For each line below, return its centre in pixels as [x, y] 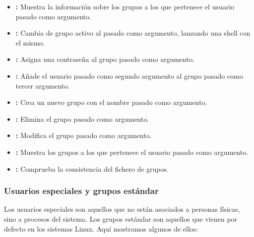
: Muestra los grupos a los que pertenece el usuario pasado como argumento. [132, 152]
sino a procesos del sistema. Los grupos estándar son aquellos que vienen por [121, 218]
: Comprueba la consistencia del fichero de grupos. [92, 168]
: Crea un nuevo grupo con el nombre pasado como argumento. [111, 102]
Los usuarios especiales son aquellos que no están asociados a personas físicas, [122, 209]
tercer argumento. [43, 85]
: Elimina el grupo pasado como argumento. [82, 118]
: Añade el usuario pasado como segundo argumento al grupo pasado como [129, 75]
